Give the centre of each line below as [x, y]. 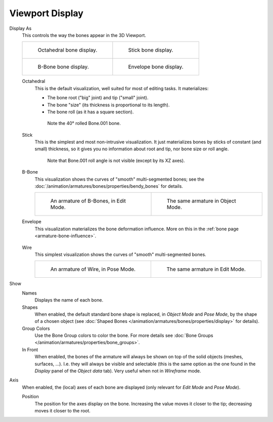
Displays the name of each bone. [69, 300]
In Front [30, 350]
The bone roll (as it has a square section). [90, 112]
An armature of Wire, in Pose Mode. [93, 269]
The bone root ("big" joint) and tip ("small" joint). [98, 98]
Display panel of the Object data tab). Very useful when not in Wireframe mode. [118, 371]
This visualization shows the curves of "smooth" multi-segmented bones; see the [120, 179]
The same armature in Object [201, 201]
